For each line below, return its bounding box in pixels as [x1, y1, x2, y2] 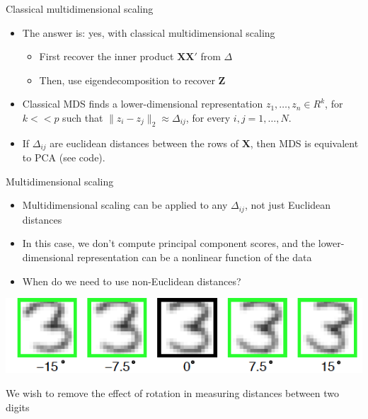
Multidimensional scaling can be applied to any [22, 197, 228, 212]
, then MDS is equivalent [250, 135, 359, 150]
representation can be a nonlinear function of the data [76, 250, 312, 265]
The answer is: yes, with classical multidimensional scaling [22, 25, 275, 40]
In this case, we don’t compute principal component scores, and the [22, 236, 316, 251]
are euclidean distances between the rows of [50, 135, 239, 150]
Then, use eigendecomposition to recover [39, 72, 215, 87]
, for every [185, 110, 231, 125]
